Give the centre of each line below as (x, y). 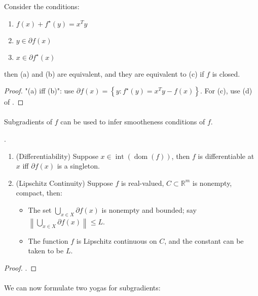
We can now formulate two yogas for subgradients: (82, 287)
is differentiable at (226, 156)
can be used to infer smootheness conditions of (133, 122)
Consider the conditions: (42, 6)
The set (40, 209)
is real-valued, (142, 183)
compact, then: (39, 193)
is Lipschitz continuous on (117, 240)
